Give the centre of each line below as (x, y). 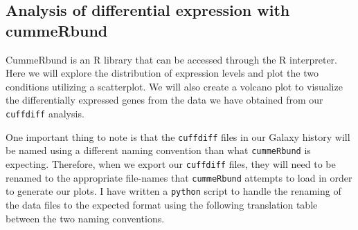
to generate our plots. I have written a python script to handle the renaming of (173, 191)
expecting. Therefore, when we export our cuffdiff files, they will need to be (171, 163)
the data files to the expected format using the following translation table (162, 204)
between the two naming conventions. (85, 218)
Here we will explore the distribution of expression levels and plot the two (162, 73)
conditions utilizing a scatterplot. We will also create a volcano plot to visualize (174, 86)
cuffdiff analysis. (45, 113)
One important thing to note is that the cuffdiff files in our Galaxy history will (178, 136)
